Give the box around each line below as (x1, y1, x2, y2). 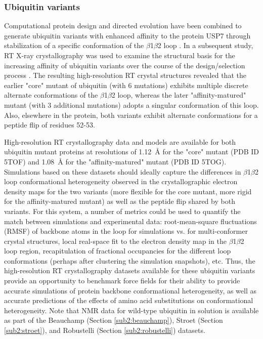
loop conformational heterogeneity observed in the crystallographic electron (4, 176, 238, 187)
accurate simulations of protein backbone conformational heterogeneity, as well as (4, 285, 257, 295)
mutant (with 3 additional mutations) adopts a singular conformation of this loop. (4, 99, 259, 110)
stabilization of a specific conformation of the (4, 40, 144, 51)
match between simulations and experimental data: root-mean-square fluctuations (4, 216, 257, 226)
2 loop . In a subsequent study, (157, 40, 253, 51)
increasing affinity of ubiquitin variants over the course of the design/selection (4, 60, 245, 70)
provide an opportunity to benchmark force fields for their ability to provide (4, 275, 240, 286)
